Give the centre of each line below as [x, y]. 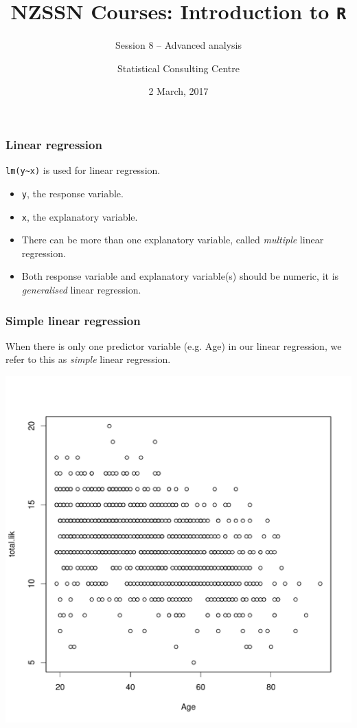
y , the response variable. [72, 193]
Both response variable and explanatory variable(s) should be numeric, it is [180, 276]
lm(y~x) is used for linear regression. [83, 170]
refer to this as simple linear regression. [88, 359]
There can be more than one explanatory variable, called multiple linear [173, 240]
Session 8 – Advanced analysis [178, 45]
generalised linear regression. [81, 290]
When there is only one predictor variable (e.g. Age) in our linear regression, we [174, 345]
